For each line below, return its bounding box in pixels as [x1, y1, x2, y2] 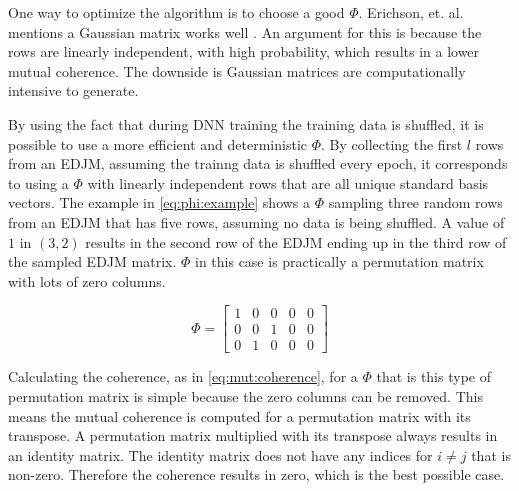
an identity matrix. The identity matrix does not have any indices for [8, 444, 433, 465]
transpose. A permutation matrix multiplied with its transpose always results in [8, 425, 498, 446]
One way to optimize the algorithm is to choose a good [8, 2, 345, 22]
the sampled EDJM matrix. [8, 251, 177, 272]
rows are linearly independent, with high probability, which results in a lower [8, 41, 480, 62]
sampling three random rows [328, 192, 503, 213]
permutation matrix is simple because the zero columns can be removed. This [8, 386, 483, 406]
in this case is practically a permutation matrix [194, 251, 484, 272]
